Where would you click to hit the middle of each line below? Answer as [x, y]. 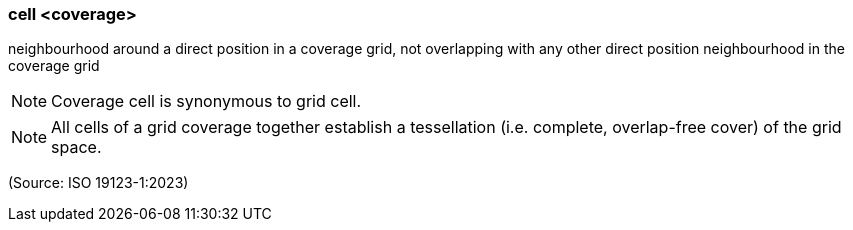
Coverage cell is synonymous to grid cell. [206, 101]
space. [76, 147]
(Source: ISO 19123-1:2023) [98, 183]
